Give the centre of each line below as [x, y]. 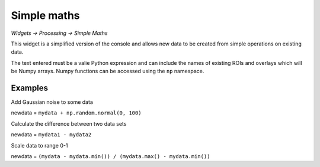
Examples [30, 88]
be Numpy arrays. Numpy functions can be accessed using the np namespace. [108, 71]
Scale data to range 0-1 [39, 145]
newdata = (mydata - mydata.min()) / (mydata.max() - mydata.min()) [111, 156]
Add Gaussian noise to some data [52, 102]
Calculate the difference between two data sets [69, 123]
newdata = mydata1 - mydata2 [51, 135]
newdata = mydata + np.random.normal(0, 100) [76, 113]
